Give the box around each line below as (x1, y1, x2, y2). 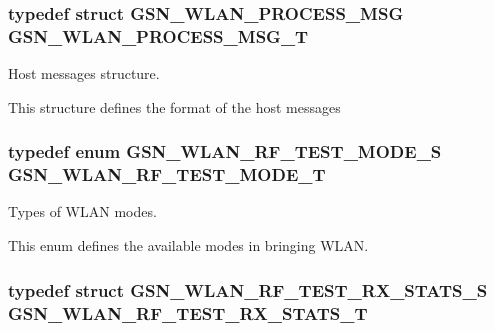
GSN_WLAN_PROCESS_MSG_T (8, 23, 309, 48)
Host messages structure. (8, 63, 160, 84)
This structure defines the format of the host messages (8, 96, 341, 117)
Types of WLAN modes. (8, 201, 157, 222)
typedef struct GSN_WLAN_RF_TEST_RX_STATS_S (8, 277, 488, 302)
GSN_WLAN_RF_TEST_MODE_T (8, 162, 326, 187)
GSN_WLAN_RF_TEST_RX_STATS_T (8, 300, 368, 325)
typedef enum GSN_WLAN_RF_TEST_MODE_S (8, 139, 442, 164)
